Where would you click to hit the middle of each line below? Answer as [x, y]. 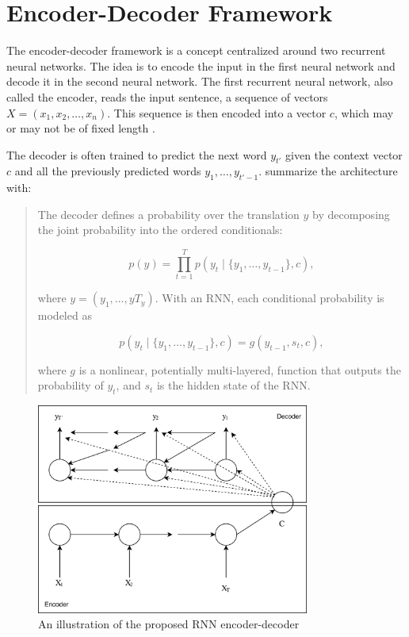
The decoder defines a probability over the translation [168, 214]
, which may [364, 112]
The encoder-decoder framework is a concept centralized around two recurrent [196, 50]
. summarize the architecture [328, 171]
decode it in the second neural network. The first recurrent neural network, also [200, 81]
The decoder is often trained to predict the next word [137, 154]
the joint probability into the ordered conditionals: [160, 230]
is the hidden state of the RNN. [233, 385]
